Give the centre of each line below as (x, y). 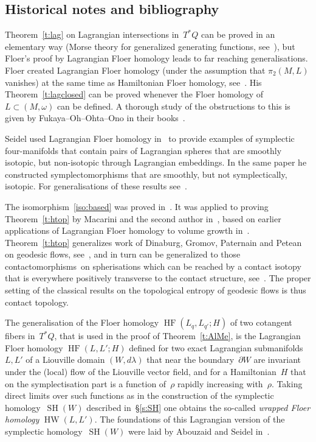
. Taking (287, 383)
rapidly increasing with (220, 383)
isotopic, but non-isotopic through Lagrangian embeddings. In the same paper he (156, 162)
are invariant (277, 360)
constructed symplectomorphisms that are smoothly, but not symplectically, (146, 174)
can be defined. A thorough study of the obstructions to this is (173, 106)
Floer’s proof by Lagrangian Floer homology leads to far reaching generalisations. (156, 58)
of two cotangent (261, 322)
